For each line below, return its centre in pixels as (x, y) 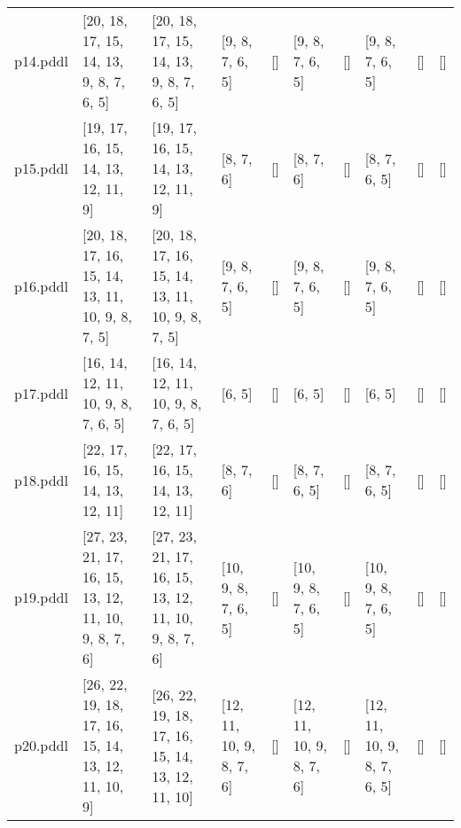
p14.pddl (41, 61)
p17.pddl (41, 393)
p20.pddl (41, 745)
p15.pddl (41, 168)
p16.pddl (41, 285)
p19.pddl (41, 597)
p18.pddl (41, 480)
